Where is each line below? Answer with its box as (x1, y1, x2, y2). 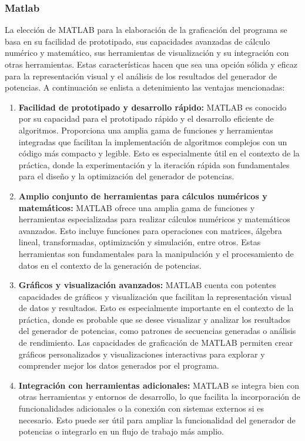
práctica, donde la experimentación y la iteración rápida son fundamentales (18, 158, 290, 171)
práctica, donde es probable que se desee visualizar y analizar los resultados (18, 313, 291, 325)
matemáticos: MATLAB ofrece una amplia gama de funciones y (18, 201, 255, 213)
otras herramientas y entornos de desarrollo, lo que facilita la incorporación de (18, 390, 300, 403)
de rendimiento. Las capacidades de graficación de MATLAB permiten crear (18, 336, 293, 349)
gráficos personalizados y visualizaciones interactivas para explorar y (18, 348, 265, 360)
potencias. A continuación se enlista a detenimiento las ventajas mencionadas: (5, 81, 285, 93)
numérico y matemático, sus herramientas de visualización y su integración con (5, 46, 289, 59)
